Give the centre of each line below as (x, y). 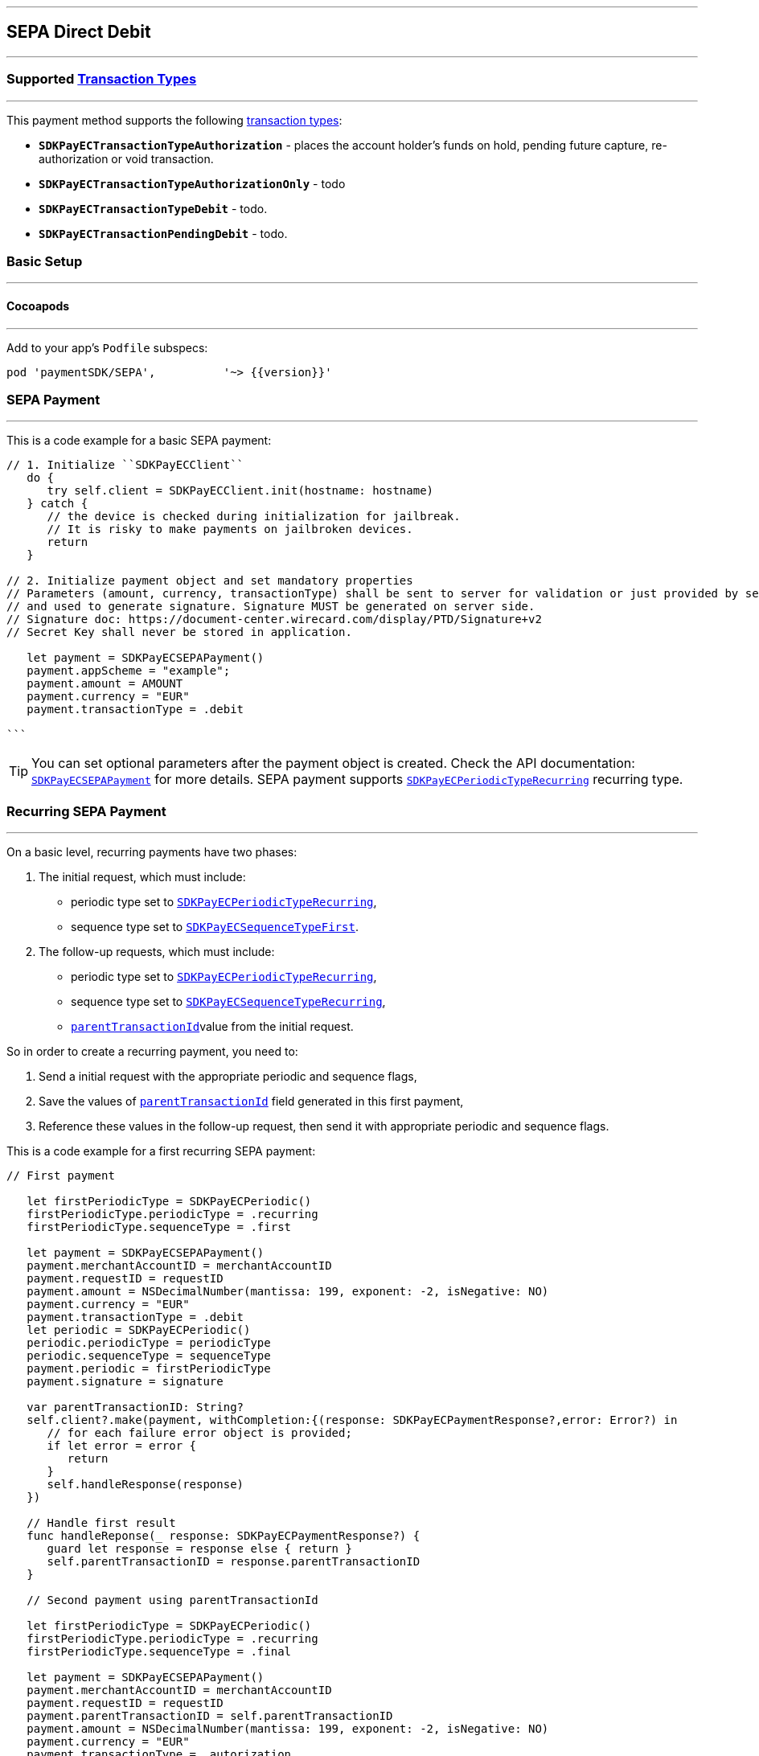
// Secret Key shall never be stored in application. (179, 632)
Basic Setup (45, 261)
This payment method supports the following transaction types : (174, 120)
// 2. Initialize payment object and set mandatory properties (210, 581)
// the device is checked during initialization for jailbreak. (254, 517)
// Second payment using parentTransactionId (172, 1600)
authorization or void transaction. (126, 158)
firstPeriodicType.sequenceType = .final (159, 1652)
